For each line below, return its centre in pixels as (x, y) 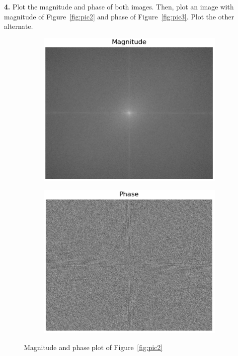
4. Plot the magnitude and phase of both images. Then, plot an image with (119, 6)
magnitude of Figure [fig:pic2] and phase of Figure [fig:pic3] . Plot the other (119, 16)
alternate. (19, 26)
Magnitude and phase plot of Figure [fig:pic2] (93, 347)
